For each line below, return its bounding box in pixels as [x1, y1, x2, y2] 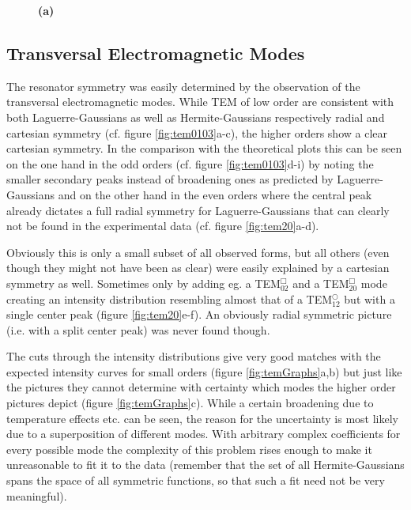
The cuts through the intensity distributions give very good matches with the [6, 348, 381, 365]
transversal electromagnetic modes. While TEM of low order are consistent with [6, 93, 394, 110]
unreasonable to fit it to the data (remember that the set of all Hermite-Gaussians [6, 456, 405, 473]
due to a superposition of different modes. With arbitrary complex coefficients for [6, 425, 401, 442]
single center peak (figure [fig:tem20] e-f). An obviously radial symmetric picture [6, 306, 392, 323]
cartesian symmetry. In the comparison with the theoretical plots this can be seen [6, 140, 402, 157]
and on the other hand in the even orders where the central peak [58, 186, 372, 202]
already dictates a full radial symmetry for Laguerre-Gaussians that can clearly [6, 202, 390, 218]
